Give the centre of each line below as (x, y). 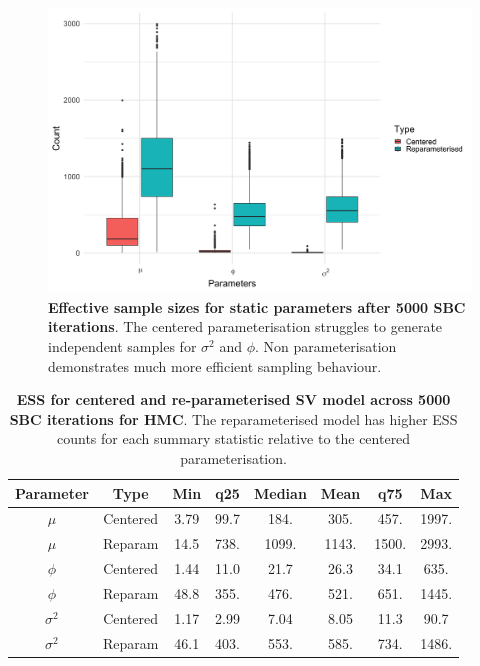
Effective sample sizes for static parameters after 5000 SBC (257, 306)
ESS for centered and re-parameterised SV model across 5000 (233, 399)
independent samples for (122, 346)
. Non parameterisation (326, 346)
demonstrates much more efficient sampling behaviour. (215, 365)
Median (280, 492)
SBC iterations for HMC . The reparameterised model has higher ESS (233, 418)
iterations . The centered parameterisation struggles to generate (245, 326)
